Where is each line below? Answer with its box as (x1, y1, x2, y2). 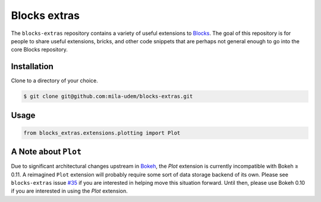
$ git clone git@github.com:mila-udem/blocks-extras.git (23, 93, 193, 100)
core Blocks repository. (11, 46, 68, 53)
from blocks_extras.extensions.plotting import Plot (23, 129, 181, 136)
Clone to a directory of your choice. (11, 77, 98, 84)
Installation (11, 62, 53, 72)
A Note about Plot (11, 147, 82, 157)
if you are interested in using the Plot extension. (11, 187, 128, 195)
